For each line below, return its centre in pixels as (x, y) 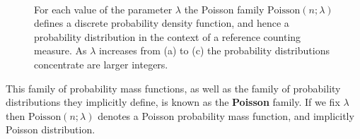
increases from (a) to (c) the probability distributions (214, 50)
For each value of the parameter (103, 9)
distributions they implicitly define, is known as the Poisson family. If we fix (173, 102)
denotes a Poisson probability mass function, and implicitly (226, 115)
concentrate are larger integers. (101, 64)
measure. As (60, 50)
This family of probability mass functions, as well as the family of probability (173, 88)
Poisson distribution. (51, 129)
